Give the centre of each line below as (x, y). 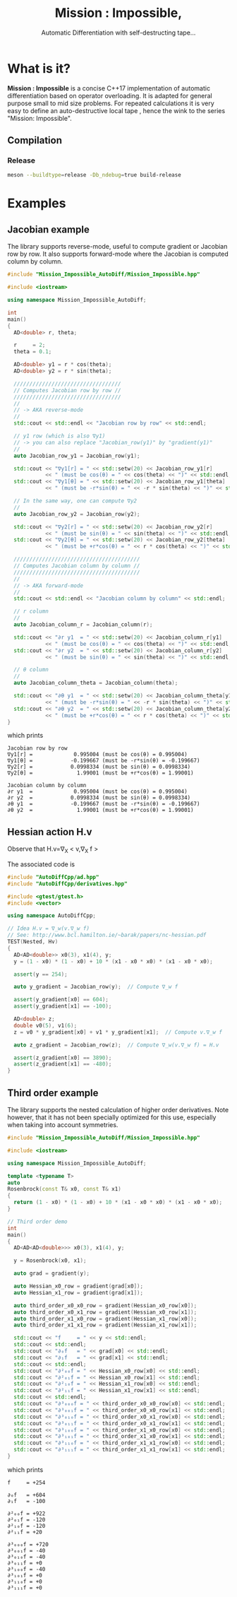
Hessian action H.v (50, 832)
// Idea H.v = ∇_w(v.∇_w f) (49, 929)
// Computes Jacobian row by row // (67, 390)
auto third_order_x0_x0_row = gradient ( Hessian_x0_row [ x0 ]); (105, 1305)
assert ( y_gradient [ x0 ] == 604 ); (61, 1000)
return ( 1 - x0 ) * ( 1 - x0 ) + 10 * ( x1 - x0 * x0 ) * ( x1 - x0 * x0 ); (118, 1203)
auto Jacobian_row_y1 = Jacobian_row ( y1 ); (77, 456)
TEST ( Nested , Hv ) (33, 942)
